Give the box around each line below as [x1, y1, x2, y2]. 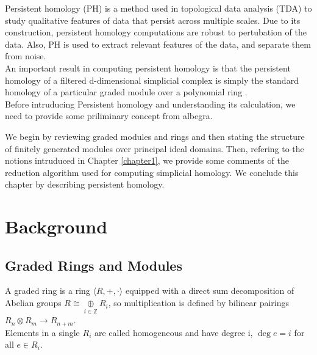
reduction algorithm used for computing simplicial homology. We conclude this [5, 166, 299, 178]
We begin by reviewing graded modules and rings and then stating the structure [5, 130, 305, 142]
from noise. [5, 49, 46, 62]
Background [5, 214, 108, 239]
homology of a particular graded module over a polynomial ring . [5, 86, 248, 98]
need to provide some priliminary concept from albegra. [5, 109, 213, 122]
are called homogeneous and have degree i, [94, 326, 253, 339]
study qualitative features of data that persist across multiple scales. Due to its [5, 13, 301, 26]
